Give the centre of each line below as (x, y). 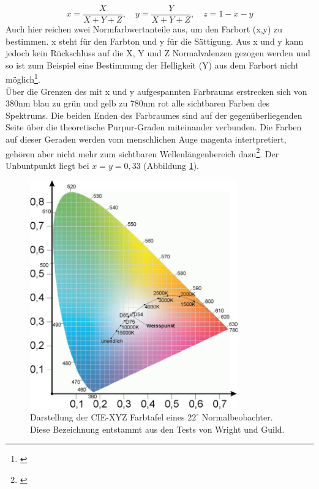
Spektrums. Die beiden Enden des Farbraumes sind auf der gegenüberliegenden (154, 115)
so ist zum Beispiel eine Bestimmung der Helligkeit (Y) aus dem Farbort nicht (152, 65)
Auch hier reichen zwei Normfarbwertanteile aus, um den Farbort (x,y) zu (144, 29)
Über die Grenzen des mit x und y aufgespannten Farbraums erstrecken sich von (156, 91)
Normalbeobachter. (237, 417)
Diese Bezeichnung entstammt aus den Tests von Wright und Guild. (157, 429)
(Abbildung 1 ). (171, 165)
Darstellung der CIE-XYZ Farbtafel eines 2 (111, 417)
